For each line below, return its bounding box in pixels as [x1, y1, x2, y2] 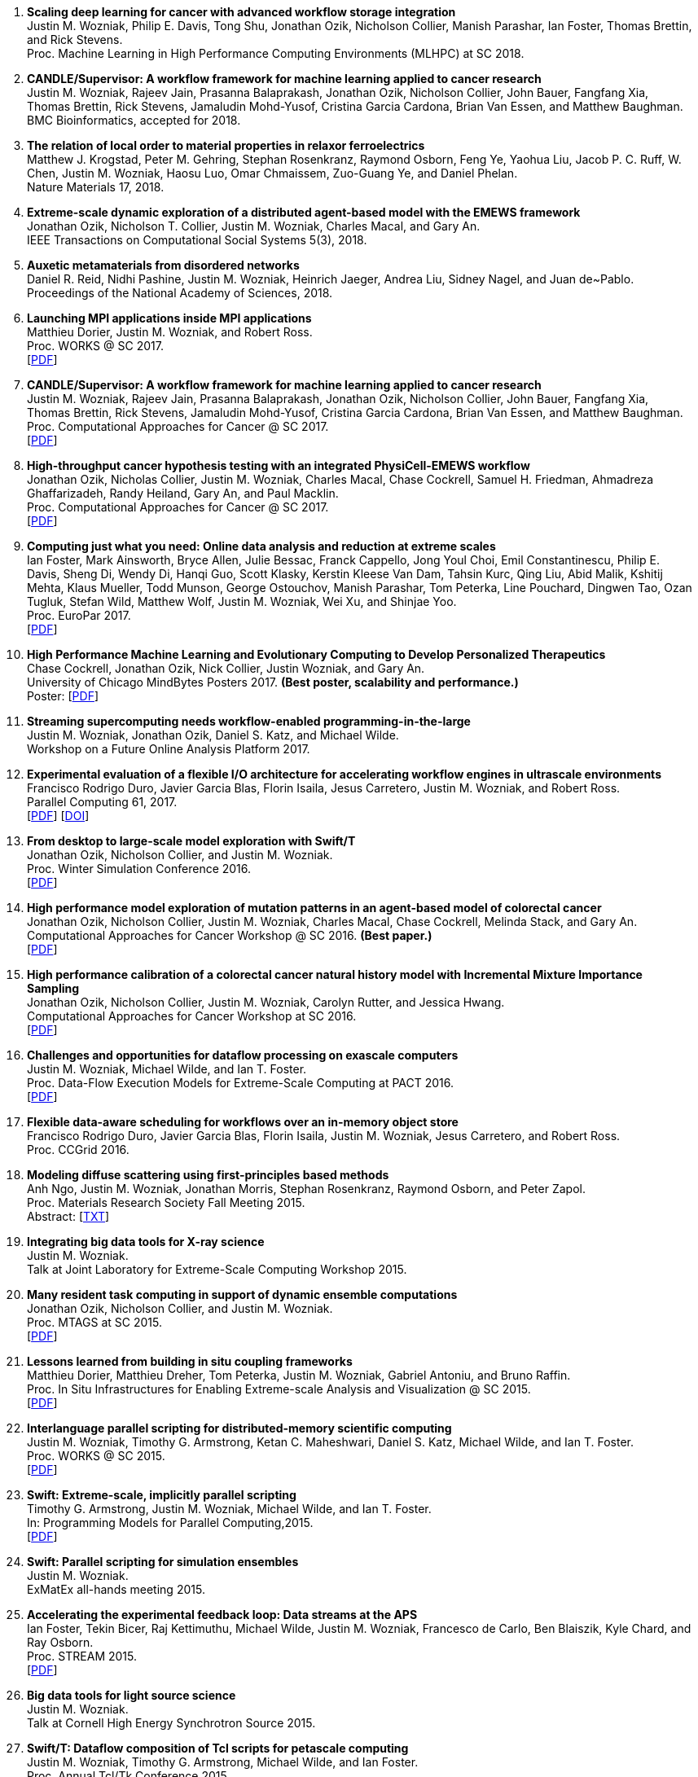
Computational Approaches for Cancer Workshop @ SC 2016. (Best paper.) [27, 928, 432, 942]
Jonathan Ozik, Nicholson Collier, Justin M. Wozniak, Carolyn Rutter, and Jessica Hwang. [27, 995, 505, 1009]
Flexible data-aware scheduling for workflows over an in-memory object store [27, 1115, 459, 1129]
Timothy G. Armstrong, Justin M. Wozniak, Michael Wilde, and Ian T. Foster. [27, 1502, 432, 1516]
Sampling [27, 981, 80, 995]
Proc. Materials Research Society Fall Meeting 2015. [27, 1196, 305, 1209]
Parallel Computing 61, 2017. [27, 795, 178, 809]
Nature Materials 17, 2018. [27, 180, 165, 194]
